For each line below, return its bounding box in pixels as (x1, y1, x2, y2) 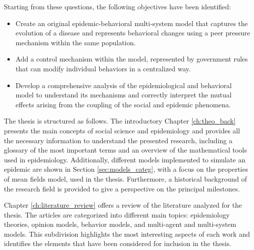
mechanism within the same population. (15, 37, 136, 47)
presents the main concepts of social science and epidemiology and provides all (4, 125, 240, 135)
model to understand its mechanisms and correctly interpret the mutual (15, 90, 232, 100)
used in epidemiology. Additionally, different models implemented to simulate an (4, 154, 246, 164)
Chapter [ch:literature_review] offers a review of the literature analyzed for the (4, 200, 242, 210)
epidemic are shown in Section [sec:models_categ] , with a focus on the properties (4, 164, 248, 174)
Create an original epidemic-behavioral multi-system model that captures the (15, 18, 248, 28)
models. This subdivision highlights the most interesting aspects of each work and (4, 228, 250, 239)
